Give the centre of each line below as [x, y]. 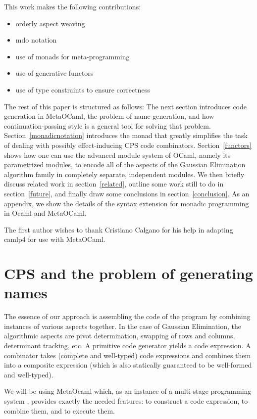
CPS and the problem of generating [128, 273]
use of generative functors [54, 73]
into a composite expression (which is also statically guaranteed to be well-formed [128, 365]
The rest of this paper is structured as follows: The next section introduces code [125, 106]
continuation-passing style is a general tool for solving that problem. [107, 125]
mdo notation [36, 40]
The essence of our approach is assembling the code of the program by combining [127, 316]
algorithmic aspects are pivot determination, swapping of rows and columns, [120, 336]
